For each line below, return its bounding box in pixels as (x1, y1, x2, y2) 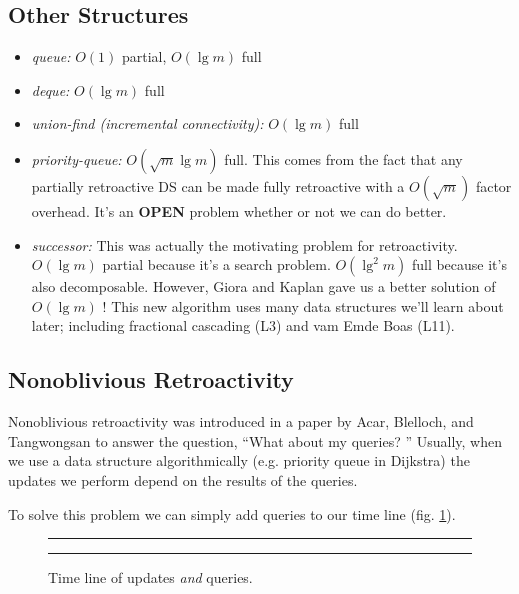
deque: (31, 79, 70, 100)
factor (475, 175, 512, 196)
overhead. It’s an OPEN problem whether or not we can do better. (31, 200, 447, 221)
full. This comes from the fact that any (224, 148, 463, 169)
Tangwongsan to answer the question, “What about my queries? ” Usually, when (8, 430, 502, 451)
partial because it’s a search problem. (102, 254, 331, 275)
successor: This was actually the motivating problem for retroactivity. (31, 234, 458, 255)
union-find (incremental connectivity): (31, 113, 264, 134)
